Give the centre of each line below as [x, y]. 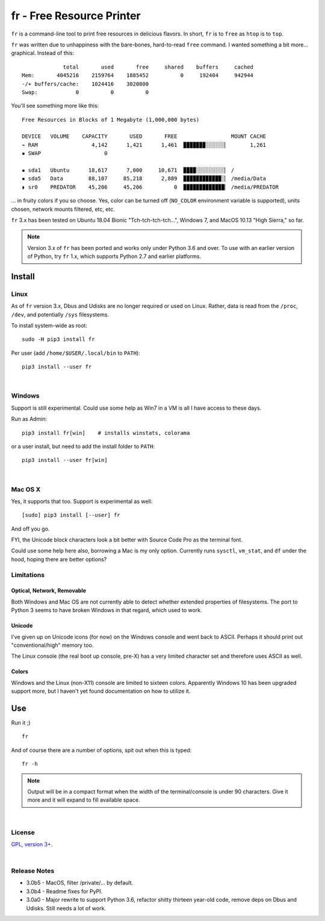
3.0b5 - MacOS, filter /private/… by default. [80, 883]
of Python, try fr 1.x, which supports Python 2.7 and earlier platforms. [114, 257]
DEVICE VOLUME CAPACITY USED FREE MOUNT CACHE [144, 136]
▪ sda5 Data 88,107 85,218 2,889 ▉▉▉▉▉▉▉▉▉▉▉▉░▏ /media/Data [144, 179]
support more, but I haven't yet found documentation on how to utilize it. [101, 691]
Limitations [28, 575]
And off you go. [30, 529]
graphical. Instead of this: [43, 53]
